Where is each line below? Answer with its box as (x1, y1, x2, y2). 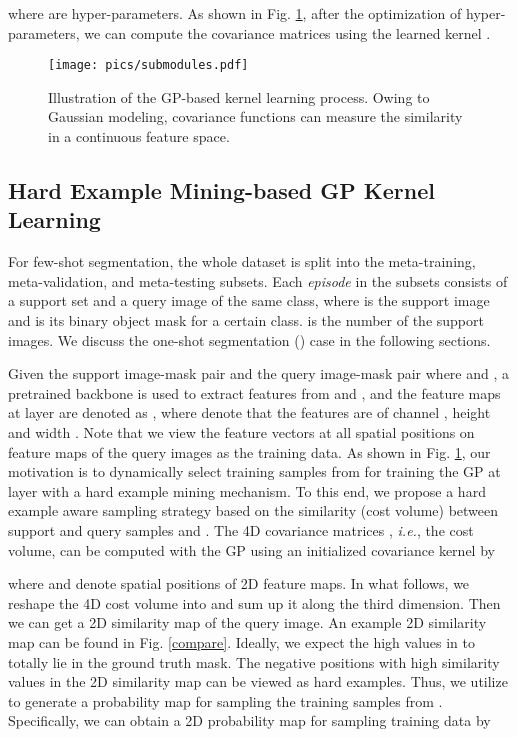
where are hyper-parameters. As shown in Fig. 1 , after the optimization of (8, 3, 462, 23)
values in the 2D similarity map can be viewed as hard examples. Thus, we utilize (8, 671, 508, 692)
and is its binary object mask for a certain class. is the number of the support (8, 310, 484, 330)
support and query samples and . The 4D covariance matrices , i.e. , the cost (8, 519, 474, 540)
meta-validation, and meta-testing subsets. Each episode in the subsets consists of (8, 270, 508, 291)
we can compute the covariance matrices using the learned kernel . (84, 22, 491, 43)
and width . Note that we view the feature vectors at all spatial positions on (8, 421, 475, 442)
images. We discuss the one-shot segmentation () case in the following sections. (8, 329, 491, 350)
